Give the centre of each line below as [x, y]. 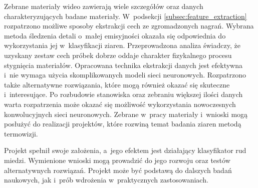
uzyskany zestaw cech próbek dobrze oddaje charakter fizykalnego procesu [118, 55]
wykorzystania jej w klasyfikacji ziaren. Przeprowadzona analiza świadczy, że [122, 45]
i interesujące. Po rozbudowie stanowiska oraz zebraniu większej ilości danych [123, 94]
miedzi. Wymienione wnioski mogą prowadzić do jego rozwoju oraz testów [117, 160]
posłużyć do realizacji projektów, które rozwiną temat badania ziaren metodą [123, 124]
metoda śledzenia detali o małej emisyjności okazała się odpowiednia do [115, 35]
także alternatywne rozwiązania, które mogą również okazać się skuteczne [117, 84]
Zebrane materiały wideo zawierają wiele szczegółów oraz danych [104, 6]
